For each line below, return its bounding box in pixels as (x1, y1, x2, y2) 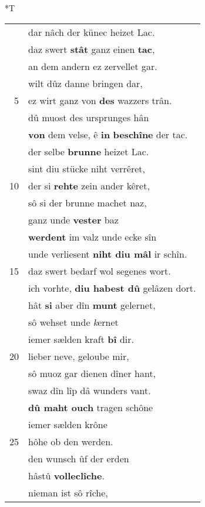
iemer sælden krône (28, 417, 107, 431)
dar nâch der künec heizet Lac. (28, 25, 155, 39)
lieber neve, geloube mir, (28, 349, 129, 363)
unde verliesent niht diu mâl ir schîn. (28, 246, 187, 261)
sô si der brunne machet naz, (28, 195, 147, 209)
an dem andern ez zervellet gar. (28, 59, 157, 73)
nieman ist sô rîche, (28, 485, 108, 499)
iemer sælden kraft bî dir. (28, 332, 135, 346)
